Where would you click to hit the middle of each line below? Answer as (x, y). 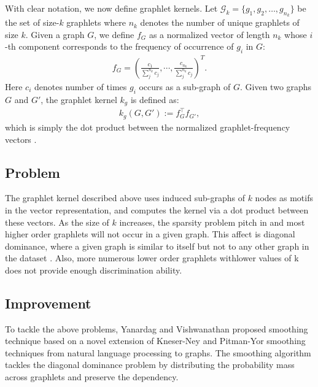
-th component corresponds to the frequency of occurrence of (119, 46)
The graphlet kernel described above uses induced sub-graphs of (125, 198)
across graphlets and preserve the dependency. (92, 377)
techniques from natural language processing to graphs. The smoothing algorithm (158, 352)
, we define (114, 34)
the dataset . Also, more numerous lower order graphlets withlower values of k (152, 258)
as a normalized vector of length (209, 34)
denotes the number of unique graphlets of (220, 22)
